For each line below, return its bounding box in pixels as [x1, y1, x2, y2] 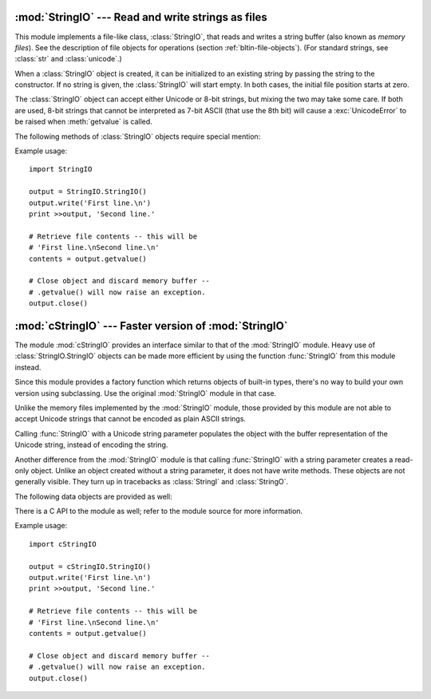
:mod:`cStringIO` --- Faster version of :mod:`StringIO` [14, 319, 288, 333]
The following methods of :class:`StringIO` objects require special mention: [14, 132, 261, 141]
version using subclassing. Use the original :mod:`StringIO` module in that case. [14, 388, 277, 398]
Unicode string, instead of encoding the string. [14, 440, 168, 450]
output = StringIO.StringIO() [29, 188, 148, 196]
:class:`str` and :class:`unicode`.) [14, 54, 123, 64]
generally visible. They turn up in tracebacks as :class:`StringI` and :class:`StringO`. [14, 477, 289, 487]
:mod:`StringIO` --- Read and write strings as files [14, 10, 267, 24]
